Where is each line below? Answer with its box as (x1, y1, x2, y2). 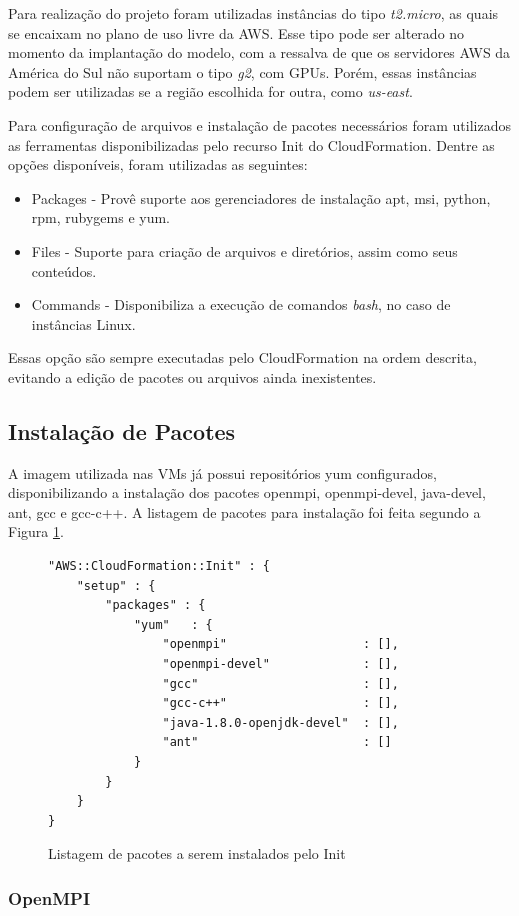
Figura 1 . (8, 521, 64, 542)
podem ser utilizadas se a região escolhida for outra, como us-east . (8, 81, 413, 102)
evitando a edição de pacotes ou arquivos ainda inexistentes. (8, 366, 377, 387)
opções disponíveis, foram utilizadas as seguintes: (8, 154, 308, 175)
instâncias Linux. (31, 313, 136, 334)
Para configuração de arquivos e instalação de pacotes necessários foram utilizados (8, 114, 511, 135)
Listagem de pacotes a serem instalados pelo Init (48, 843, 346, 864)
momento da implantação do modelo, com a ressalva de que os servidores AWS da (8, 42, 511, 63)
